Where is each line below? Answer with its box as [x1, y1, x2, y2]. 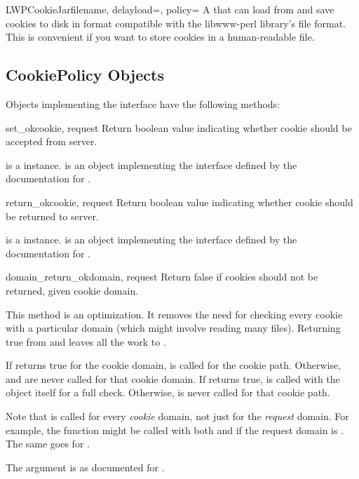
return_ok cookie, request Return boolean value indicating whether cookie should [6, 194, 353, 209]
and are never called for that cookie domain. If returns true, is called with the [6, 371, 340, 386]
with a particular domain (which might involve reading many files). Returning [6, 321, 341, 335]
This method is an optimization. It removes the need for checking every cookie [6, 306, 343, 321]
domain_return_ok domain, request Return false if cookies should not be [6, 269, 318, 284]
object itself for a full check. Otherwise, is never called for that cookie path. [6, 385, 330, 400]
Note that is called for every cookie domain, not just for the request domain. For [6, 409, 349, 424]
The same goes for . [6, 436, 90, 451]
